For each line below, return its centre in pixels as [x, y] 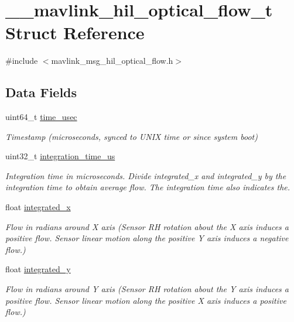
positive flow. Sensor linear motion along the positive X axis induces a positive [146, 300]
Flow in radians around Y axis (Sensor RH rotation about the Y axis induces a [147, 289]
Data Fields [41, 92]
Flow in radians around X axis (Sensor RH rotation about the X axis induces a [147, 226]
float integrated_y [38, 269]
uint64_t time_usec [41, 117]
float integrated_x [38, 207]
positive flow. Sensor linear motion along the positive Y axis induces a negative [147, 238]
